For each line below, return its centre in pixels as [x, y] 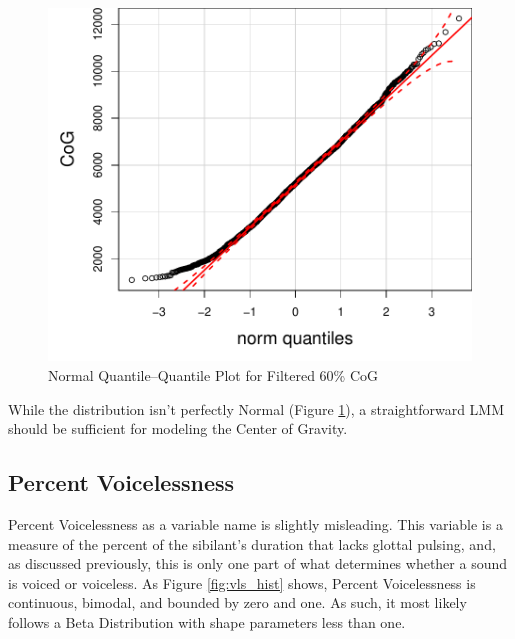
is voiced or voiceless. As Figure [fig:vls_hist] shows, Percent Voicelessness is [242, 582]
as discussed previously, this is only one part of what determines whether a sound [258, 563]
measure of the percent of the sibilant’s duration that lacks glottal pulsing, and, [252, 543]
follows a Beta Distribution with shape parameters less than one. [207, 621]
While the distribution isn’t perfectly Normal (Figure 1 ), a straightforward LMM [256, 408]
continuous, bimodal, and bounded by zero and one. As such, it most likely [237, 602]
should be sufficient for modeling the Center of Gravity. [178, 428]
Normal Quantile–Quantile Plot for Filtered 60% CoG [213, 374]
